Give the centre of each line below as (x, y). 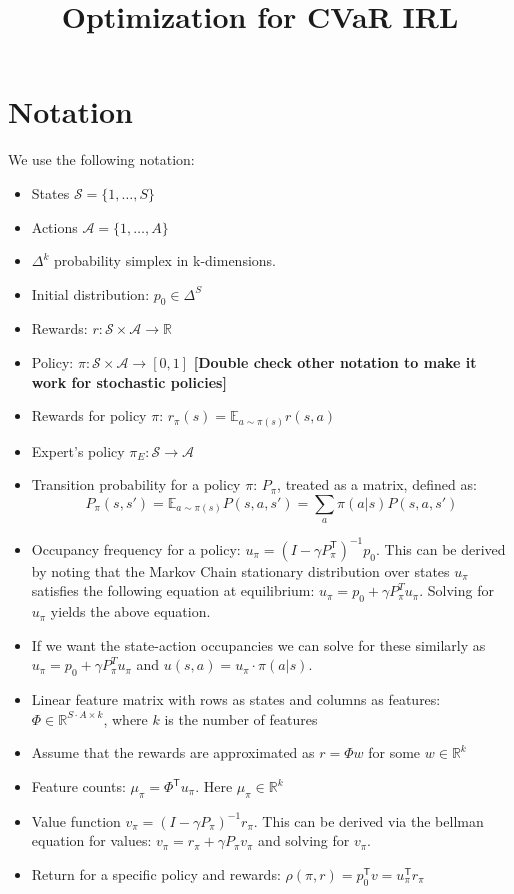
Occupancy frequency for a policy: (136, 548)
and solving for (304, 840)
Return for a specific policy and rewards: (156, 874)
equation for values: (91, 840)
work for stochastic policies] (129, 381)
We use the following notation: (101, 159)
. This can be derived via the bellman (368, 820)
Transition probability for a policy (136, 484)
